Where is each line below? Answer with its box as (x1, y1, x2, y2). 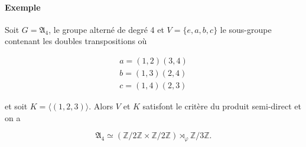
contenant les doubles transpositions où (5, 35, 147, 47)
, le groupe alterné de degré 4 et (48, 23, 164, 35)
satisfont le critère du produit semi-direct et (142, 100, 301, 112)
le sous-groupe (220, 23, 272, 35)
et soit (5, 100, 28, 112)
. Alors (89, 100, 113, 112)
